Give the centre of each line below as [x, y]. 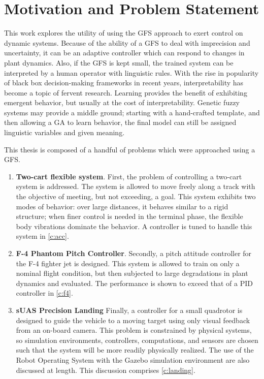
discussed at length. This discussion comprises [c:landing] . [106, 370]
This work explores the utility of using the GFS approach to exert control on [124, 33]
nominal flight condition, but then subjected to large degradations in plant [132, 273]
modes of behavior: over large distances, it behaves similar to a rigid [122, 206]
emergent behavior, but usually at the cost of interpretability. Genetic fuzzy [122, 102]
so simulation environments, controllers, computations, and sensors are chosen [137, 340]
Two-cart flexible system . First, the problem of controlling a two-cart [129, 176]
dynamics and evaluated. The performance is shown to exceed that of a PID [134, 283]
